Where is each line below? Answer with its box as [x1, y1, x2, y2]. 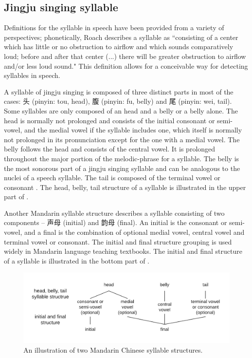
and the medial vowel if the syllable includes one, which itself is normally [24, 125, 242, 135]
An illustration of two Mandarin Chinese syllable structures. [23, 344, 203, 355]
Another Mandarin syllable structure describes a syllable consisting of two [4, 207, 225, 218]
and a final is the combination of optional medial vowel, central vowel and [24, 227, 245, 237]
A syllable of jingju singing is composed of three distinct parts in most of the [4, 86, 234, 96]
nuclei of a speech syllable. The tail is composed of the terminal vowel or [4, 172, 220, 183]
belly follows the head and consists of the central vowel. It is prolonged [4, 144, 216, 154]
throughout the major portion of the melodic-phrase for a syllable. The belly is [4, 153, 239, 163]
